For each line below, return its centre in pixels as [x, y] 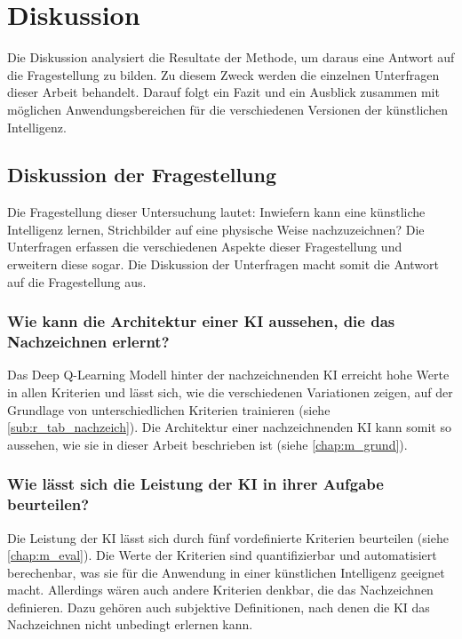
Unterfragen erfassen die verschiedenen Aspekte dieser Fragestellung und [205, 247]
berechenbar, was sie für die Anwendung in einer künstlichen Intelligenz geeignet [226, 572]
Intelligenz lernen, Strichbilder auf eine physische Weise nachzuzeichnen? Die [216, 229]
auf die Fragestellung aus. [77, 281]
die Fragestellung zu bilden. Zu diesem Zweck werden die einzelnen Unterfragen [223, 74]
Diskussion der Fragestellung [142, 175]
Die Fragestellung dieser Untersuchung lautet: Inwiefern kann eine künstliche [216, 212]
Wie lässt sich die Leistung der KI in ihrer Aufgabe [195, 484]
